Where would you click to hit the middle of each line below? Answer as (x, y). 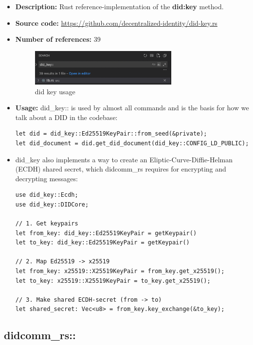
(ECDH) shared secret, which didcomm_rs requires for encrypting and (121, 169)
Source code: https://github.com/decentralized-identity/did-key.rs (116, 23)
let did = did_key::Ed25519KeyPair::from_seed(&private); (111, 134)
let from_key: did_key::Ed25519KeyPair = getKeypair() (106, 233)
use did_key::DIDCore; (52, 204)
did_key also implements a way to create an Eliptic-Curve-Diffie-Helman (124, 159)
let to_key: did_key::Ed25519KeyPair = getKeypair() (102, 243)
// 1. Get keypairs (47, 224)
